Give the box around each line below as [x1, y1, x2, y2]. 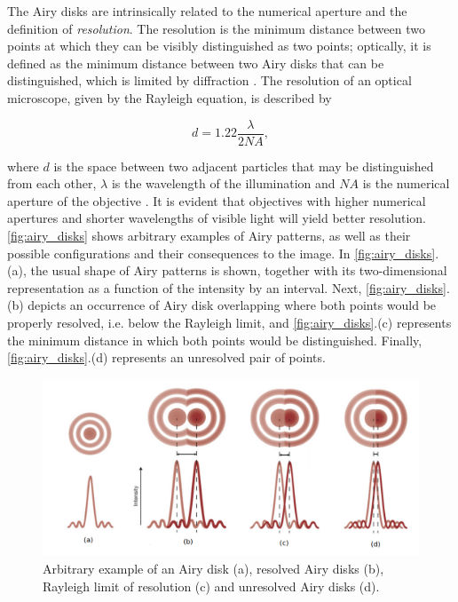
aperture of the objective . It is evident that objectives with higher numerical [7, 191, 426, 210]
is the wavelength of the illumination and [111, 174, 336, 193]
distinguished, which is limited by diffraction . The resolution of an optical [7, 71, 412, 90]
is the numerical [362, 174, 450, 193]
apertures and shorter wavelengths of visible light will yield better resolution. [7, 209, 426, 227]
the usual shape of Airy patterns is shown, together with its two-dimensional [30, 261, 447, 280]
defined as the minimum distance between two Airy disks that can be [7, 53, 384, 72]
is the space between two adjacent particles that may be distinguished [53, 156, 434, 175]
